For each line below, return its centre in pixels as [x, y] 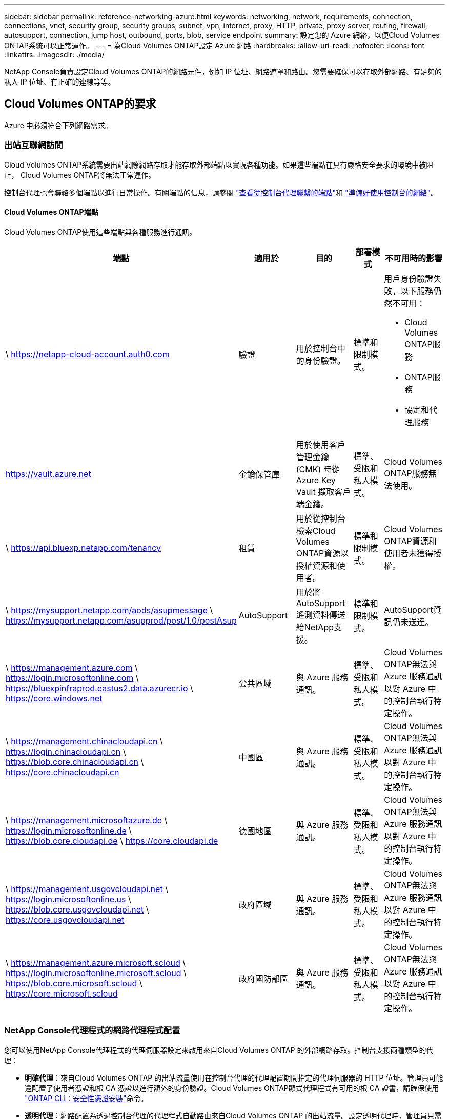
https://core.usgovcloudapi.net [65, 919]
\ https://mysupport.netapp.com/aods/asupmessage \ [109, 610]
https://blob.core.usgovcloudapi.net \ [77, 909]
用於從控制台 [321, 518]
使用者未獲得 [409, 553]
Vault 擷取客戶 [323, 492]
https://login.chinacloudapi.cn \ [66, 751]
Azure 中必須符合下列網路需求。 [58, 125]
